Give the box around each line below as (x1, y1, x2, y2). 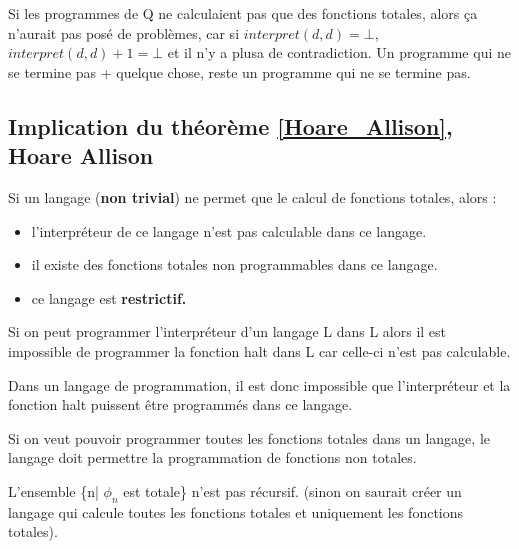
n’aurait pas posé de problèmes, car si (8, 22, 240, 43)
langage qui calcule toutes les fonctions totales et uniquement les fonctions (8, 501, 464, 522)
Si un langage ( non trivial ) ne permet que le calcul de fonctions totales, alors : (8, 186, 497, 207)
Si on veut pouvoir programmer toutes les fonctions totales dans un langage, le (8, 427, 490, 448)
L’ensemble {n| (8, 480, 99, 501)
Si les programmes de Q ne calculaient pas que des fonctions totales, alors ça (8, 3, 478, 23)
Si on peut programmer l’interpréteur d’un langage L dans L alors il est (8, 321, 447, 342)
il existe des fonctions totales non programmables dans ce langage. (31, 254, 438, 275)
